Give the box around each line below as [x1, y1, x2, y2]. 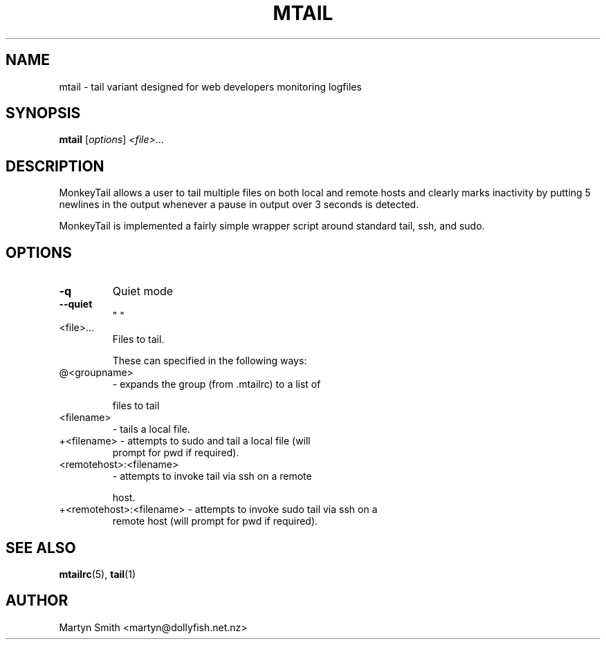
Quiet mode [112, 284, 174, 299]
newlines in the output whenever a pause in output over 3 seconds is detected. [59, 198, 419, 211]
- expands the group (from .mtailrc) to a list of [112, 378, 321, 391]
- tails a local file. [112, 423, 190, 436]
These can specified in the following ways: [112, 355, 307, 367]
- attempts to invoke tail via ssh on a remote [112, 470, 312, 483]
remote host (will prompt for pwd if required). [112, 515, 318, 527]
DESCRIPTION [6, 157, 104, 175]
